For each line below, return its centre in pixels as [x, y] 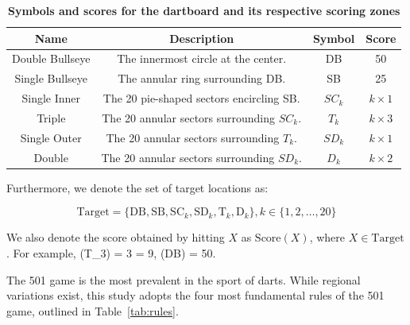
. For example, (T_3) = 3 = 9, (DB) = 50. [111, 252]
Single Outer [51, 137]
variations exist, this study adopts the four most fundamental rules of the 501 [195, 295]
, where [327, 237]
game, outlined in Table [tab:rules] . [93, 310]
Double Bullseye [51, 58]
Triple [51, 117]
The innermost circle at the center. [202, 58]
